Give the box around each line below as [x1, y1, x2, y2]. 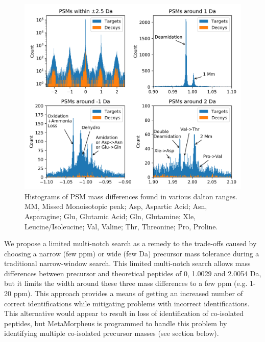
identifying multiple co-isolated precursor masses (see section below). [4, 328, 219, 338]
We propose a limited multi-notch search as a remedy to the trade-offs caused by [4, 238, 257, 249]
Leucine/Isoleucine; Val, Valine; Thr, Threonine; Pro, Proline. [25, 221, 218, 231]
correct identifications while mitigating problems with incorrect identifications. [4, 298, 250, 308]
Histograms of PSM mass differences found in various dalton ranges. [25, 191, 238, 201]
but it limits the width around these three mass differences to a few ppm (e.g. [4, 278, 248, 288]
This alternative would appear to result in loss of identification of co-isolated [4, 308, 244, 319]
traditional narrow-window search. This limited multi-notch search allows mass [4, 258, 251, 269]
